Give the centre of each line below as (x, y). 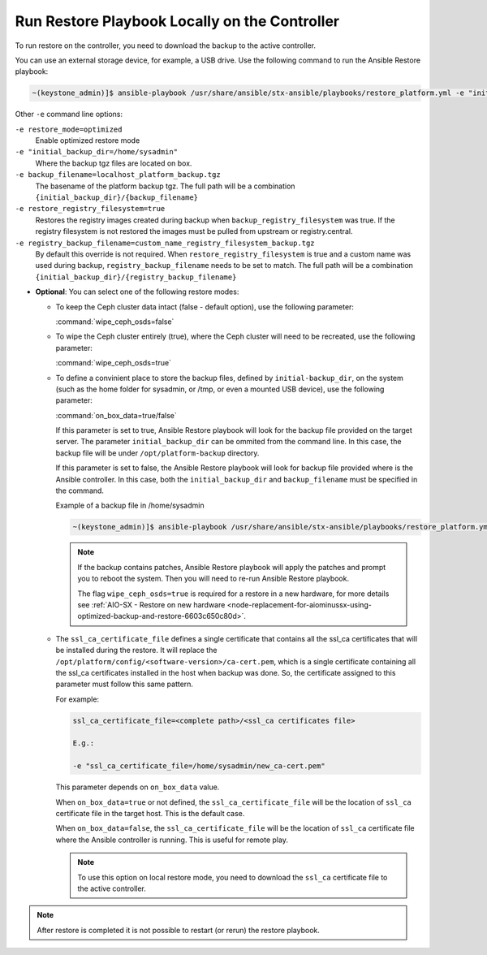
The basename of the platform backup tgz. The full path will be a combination (165, 186)
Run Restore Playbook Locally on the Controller (177, 21)
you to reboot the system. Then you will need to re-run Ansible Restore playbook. (213, 579)
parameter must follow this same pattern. (125, 684)
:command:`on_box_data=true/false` (116, 415)
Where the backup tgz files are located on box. (114, 163)
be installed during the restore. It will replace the (136, 650)
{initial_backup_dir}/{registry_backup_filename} (136, 277)
